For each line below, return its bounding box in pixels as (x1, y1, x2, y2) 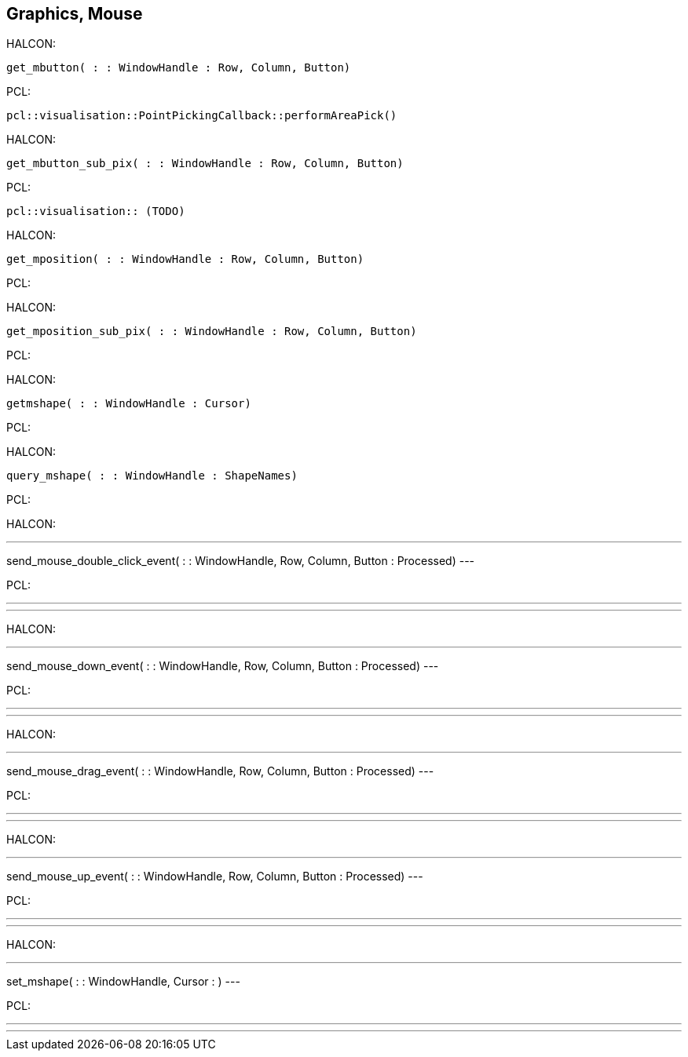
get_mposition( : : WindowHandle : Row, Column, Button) (6, 253, 364, 266)
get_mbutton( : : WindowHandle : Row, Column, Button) (6, 61, 351, 75)
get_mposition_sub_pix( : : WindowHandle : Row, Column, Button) (6, 325, 417, 338)
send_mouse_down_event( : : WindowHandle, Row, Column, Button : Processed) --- (6, 659, 439, 673)
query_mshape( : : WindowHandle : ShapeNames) (6, 469, 298, 483)
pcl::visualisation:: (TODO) (6, 205, 185, 218)
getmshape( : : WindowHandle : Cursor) (6, 397, 251, 410)
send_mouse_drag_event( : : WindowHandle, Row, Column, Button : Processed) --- (6, 764, 434, 778)
